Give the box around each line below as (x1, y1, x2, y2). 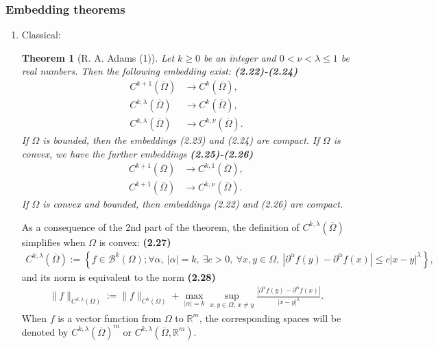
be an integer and (204, 50, 276, 64)
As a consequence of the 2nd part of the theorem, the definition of (21, 219, 300, 234)
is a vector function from (58, 310, 162, 325)
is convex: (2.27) (99, 234, 171, 249)
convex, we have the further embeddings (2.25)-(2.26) (21, 146, 254, 160)
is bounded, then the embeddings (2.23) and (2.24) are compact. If (42, 133, 319, 147)
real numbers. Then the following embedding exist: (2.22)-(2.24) (21, 64, 298, 78)
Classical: (21, 27, 61, 42)
